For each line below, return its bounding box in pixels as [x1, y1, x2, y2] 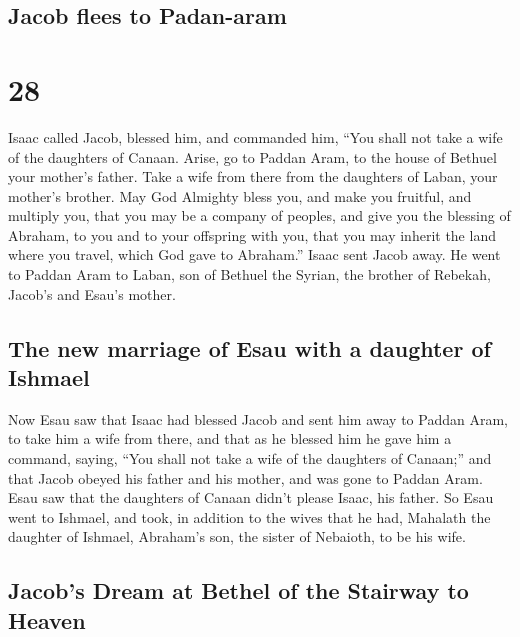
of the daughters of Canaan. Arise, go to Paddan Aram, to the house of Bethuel [8, 146, 497, 167]
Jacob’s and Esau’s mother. [8, 283, 176, 304]
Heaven [8, 604, 86, 635]
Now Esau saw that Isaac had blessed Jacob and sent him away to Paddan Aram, [8, 408, 508, 429]
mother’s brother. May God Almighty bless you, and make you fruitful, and [8, 185, 472, 206]
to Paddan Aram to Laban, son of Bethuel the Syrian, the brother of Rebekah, [8, 264, 491, 285]
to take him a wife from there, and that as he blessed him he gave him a [8, 428, 452, 449]
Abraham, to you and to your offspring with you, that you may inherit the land [8, 224, 496, 245]
